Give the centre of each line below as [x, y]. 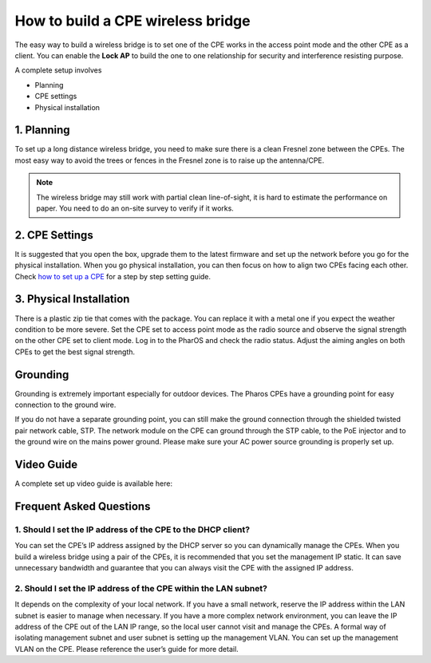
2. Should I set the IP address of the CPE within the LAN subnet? [141, 588]
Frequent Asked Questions [83, 506]
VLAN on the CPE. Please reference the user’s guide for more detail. [127, 649]
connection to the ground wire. [65, 405]
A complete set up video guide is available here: [94, 483]
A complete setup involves [58, 70]
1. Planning [43, 130]
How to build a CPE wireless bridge [132, 21]
